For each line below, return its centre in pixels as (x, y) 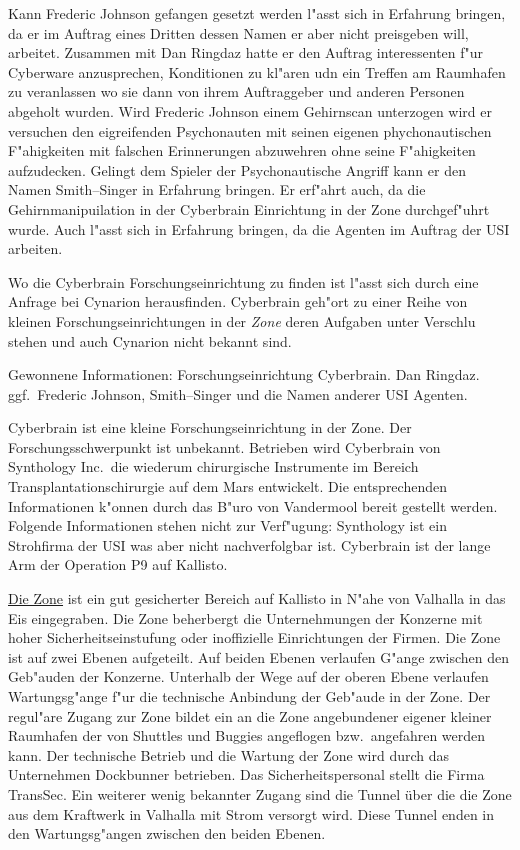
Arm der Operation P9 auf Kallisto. (118, 564)
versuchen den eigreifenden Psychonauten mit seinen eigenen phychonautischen (250, 130)
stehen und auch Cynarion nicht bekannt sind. (150, 340)
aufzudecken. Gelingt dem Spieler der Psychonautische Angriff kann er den (237, 169)
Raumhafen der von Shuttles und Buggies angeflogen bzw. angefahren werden (247, 735)
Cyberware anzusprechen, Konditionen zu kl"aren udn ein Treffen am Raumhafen (257, 71)
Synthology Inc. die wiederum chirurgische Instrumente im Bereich (213, 466)
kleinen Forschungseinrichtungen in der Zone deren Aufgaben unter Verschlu (242, 320)
